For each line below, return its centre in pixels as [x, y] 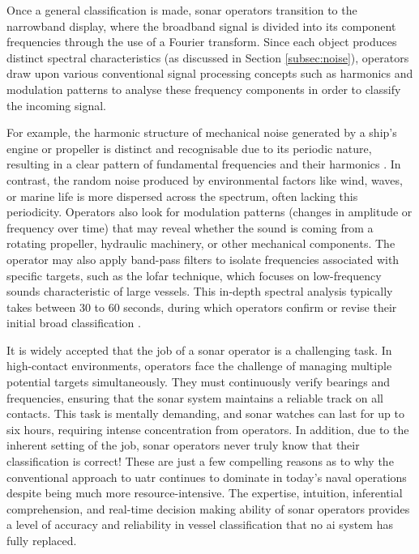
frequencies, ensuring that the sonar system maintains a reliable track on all [195, 397]
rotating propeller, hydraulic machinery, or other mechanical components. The [201, 243]
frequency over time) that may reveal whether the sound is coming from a [190, 227]
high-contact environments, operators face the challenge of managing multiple [199, 366]
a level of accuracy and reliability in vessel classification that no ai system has [200, 524]
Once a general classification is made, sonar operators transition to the [182, 10]
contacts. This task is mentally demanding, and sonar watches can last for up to [205, 413]
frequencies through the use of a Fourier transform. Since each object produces [202, 42]
